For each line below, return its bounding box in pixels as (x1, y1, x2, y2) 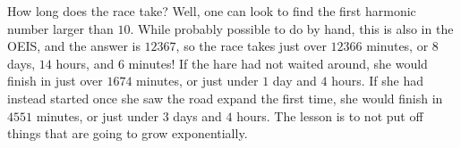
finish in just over (7, 71, 103, 90)
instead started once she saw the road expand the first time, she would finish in (7, 88, 443, 107)
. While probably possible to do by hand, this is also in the (130, 19, 454, 37)
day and (272, 71, 317, 90)
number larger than (7, 19, 114, 37)
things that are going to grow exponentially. (7, 124, 248, 143)
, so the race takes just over (175, 37, 327, 55)
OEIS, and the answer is (7, 37, 141, 55)
